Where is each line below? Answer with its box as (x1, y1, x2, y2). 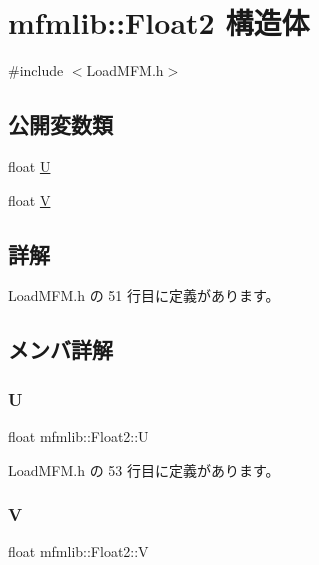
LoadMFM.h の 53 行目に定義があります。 (8, 459, 280, 480)
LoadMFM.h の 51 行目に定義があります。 (8, 285, 280, 306)
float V (8, 189, 51, 210)
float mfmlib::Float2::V (8, 541, 149, 562)
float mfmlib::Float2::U (8, 425, 149, 446)
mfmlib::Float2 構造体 (8, 2, 310, 43)
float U (8, 155, 51, 176)
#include (8, 60, 64, 81)
